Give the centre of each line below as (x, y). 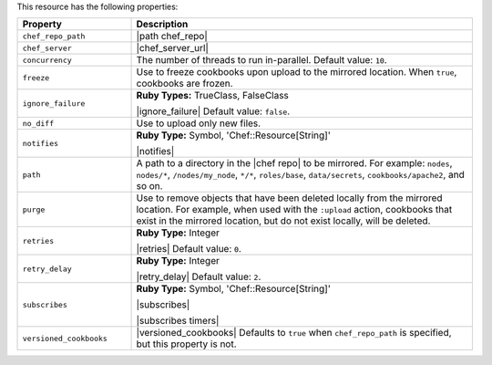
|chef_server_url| (173, 48)
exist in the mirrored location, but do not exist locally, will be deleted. (283, 221)
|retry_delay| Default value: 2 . (199, 276)
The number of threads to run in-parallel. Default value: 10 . (261, 60)
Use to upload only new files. (199, 123)
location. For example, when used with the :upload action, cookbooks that (294, 210)
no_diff (38, 123)
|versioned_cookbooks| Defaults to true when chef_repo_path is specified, (294, 333)
